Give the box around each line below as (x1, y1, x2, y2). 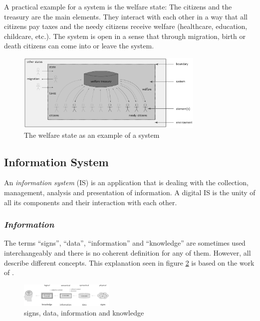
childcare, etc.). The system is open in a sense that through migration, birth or (4, 30, 246, 41)
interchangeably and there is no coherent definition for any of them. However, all (4, 248, 251, 258)
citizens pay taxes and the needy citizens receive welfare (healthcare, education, (4, 21, 248, 31)
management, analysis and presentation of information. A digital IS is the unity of (4, 187, 256, 198)
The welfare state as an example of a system (24, 129, 160, 140)
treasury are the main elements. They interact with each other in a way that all (4, 11, 248, 21)
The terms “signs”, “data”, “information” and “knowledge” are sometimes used (4, 238, 246, 248)
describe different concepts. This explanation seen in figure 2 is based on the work (4, 257, 255, 268)
